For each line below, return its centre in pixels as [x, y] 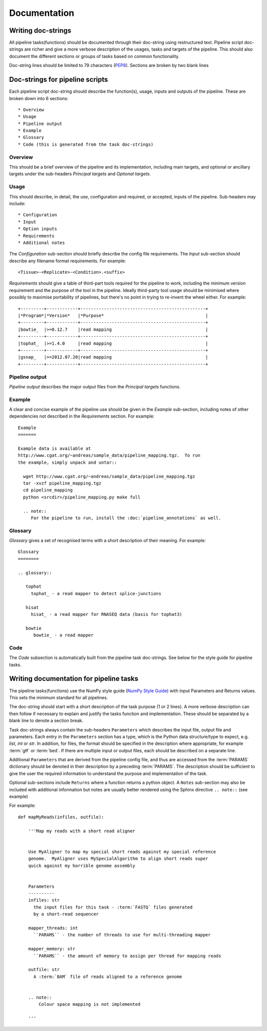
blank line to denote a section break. [46, 721]
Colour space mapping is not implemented [90, 1004]
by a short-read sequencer [66, 914]
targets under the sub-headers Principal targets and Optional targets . [80, 174]
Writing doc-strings [40, 30]
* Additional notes [42, 243]
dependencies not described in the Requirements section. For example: [82, 416]
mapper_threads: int [53, 928]
